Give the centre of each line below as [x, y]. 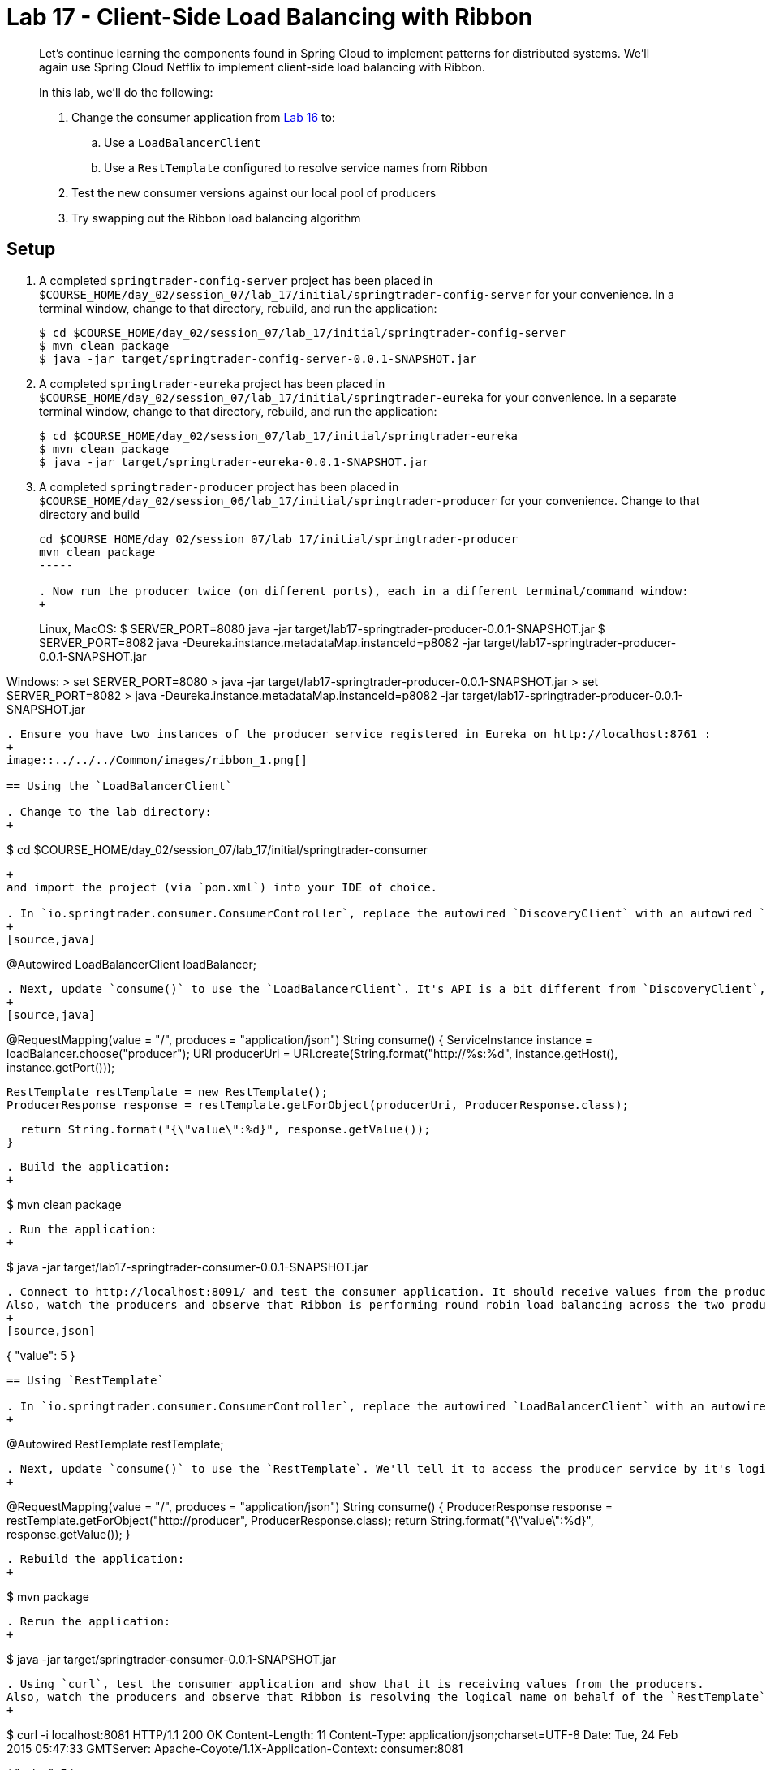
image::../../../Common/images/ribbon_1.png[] [157, 760]
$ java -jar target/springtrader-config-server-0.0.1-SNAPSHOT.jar [258, 358]
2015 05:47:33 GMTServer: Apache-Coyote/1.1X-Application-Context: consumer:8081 [235, 1748]
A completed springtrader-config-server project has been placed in [236, 280]
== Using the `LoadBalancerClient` [120, 786]
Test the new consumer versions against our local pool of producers [254, 192]
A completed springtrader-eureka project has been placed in [212, 383]
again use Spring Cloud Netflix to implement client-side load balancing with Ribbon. [262, 67]
